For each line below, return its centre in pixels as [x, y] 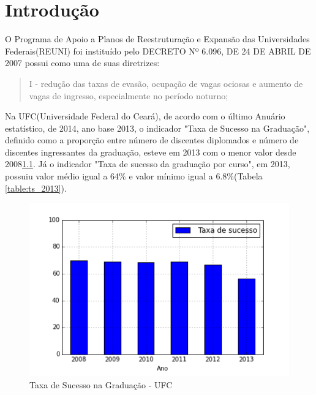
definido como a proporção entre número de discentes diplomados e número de [152, 140]
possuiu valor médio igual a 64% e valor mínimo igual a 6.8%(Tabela [134, 176]
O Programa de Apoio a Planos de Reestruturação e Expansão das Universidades [157, 39]
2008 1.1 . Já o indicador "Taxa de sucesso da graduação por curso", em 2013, [148, 164]
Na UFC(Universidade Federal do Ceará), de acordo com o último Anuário [145, 116]
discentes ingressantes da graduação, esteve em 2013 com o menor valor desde [151, 152]
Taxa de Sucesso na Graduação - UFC [101, 384]
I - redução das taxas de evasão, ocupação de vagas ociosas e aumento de [166, 83]
